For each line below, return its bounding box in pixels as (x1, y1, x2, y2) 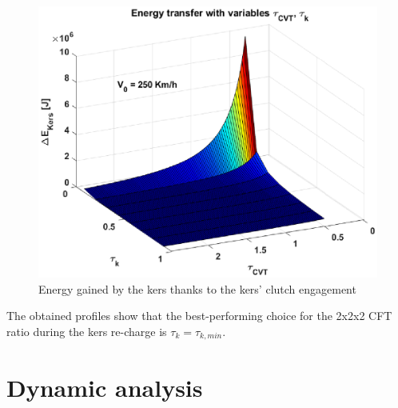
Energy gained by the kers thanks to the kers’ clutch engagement (38, 280, 356, 297)
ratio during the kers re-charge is (6, 322, 167, 339)
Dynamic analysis (6, 370, 203, 403)
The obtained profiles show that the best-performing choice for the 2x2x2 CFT (6, 307, 392, 324)
